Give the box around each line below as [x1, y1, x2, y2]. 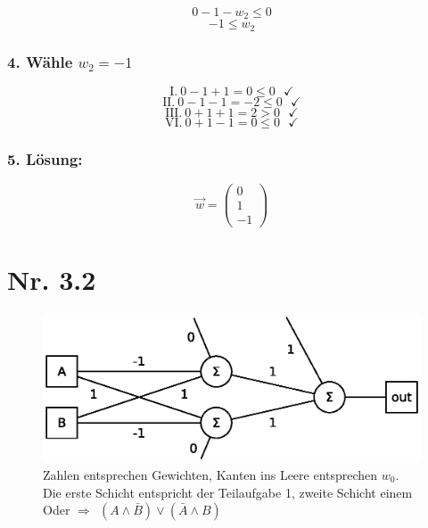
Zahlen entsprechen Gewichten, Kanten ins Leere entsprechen [43, 465, 378, 483]
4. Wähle [7, 50, 73, 72]
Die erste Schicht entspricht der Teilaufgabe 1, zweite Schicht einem [43, 483, 413, 501]
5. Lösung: [7, 148, 83, 170]
